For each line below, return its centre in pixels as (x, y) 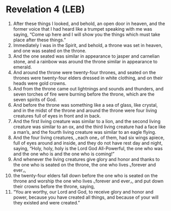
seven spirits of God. (35, 99)
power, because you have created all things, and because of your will (86, 197)
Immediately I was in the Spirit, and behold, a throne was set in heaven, (88, 45)
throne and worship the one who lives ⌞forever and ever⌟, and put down (88, 181)
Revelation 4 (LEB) (46, 9)
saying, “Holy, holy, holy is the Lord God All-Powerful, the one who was (88, 148)
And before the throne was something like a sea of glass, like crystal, (85, 105)
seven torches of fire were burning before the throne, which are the (84, 94)
